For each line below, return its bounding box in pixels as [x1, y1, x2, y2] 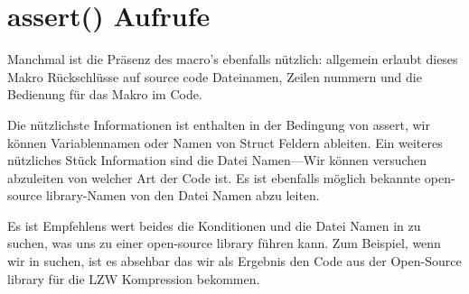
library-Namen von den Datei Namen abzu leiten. [45, 186, 320, 205]
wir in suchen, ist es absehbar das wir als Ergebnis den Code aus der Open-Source [7, 252, 462, 271]
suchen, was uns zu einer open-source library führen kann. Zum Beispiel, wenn [7, 234, 441, 253]
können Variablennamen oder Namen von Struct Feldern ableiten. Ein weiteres [7, 133, 443, 152]
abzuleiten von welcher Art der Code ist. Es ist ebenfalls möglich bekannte [7, 168, 421, 187]
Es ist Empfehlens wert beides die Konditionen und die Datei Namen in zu [7, 216, 421, 234]
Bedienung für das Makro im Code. [7, 85, 202, 104]
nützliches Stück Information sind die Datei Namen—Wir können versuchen [7, 151, 427, 170]
